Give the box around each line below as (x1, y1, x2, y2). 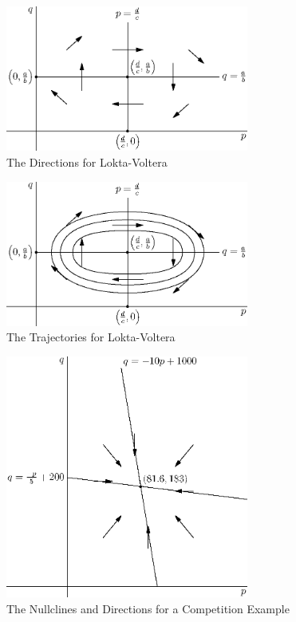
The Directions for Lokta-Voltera (6, 153, 168, 170)
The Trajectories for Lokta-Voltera (6, 329, 176, 345)
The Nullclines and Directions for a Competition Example (6, 600, 290, 616)
